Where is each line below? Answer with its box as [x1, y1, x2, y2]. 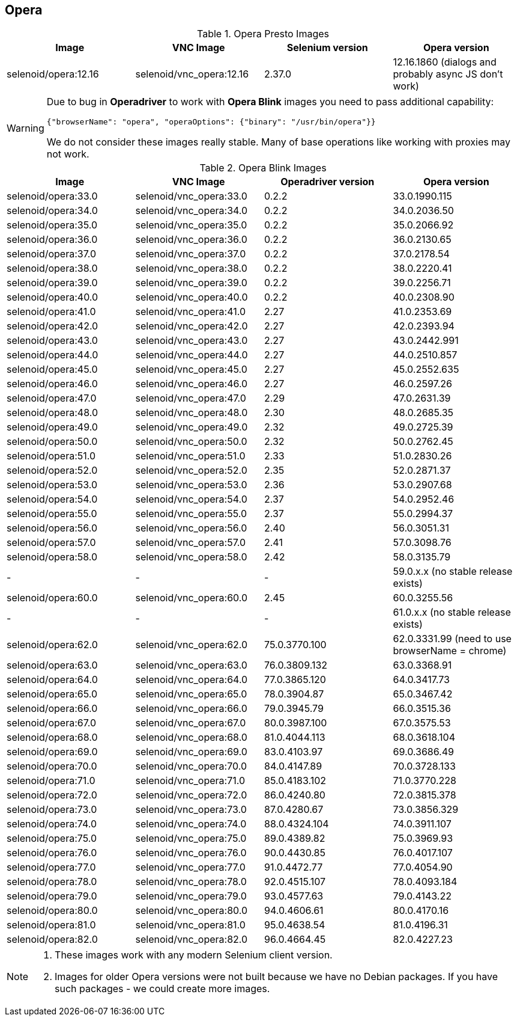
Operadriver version [280, 176, 375, 188]
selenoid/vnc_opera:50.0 [135, 435, 247, 448]
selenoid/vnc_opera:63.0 [135, 659, 247, 672]
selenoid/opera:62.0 [7, 639, 98, 651]
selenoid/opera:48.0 [7, 406, 98, 419]
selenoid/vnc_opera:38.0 [135, 262, 247, 275]
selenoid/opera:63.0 [7, 659, 98, 672]
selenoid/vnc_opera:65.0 [135, 688, 247, 701]
